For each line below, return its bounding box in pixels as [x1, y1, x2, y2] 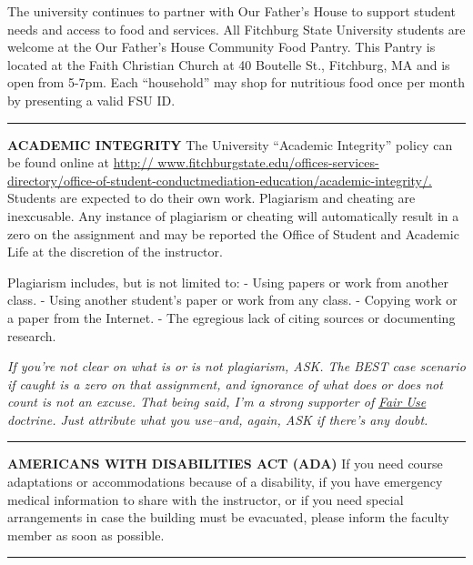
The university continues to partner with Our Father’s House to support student [7, 2, 456, 20]
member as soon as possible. [7, 525, 165, 544]
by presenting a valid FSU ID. [7, 90, 176, 109]
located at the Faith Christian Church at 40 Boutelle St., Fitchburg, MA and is [7, 55, 450, 74]
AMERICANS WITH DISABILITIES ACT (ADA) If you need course [7, 454, 443, 473]
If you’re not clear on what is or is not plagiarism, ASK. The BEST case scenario [7, 357, 466, 376]
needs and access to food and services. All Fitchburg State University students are [7, 19, 466, 38]
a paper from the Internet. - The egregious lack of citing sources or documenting [7, 308, 456, 327]
